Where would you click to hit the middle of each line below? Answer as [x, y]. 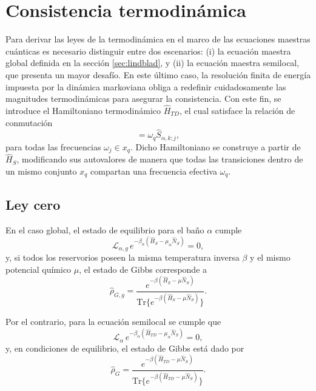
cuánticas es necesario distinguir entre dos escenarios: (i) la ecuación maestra [148, 51]
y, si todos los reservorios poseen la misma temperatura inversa [123, 257]
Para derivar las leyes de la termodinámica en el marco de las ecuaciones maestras [158, 39]
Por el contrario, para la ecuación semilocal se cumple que [113, 322]
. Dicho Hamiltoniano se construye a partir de [215, 146]
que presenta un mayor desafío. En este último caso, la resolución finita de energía [158, 74]
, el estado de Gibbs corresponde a [143, 269]
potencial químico [39, 269]
